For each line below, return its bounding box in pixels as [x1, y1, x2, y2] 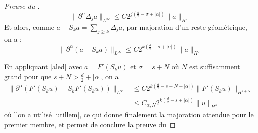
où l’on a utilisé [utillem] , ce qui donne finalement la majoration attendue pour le [4, 109, 254, 120]
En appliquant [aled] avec [4, 61, 82, 72]
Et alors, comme [4, 21, 54, 32]
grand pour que [4, 71, 52, 82]
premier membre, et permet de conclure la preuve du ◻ [4, 119, 176, 129]
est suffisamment [189, 61, 240, 72]
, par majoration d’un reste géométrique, [122, 21, 247, 32]
